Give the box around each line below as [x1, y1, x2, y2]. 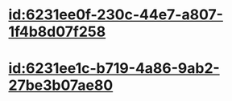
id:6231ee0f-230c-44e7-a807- [8, 6, 224, 24]
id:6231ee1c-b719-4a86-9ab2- [8, 59, 220, 78]
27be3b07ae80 [8, 76, 114, 95]
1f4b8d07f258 [8, 22, 106, 41]
